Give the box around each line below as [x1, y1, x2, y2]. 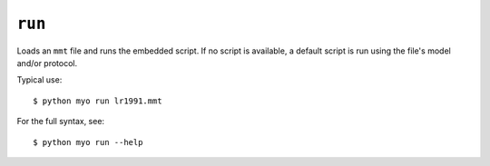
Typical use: [16, 74, 63, 85]
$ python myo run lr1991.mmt [33, 95, 162, 106]
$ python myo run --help [33, 137, 143, 147]
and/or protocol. [16, 57, 78, 68]
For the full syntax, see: [16, 116, 104, 127]
